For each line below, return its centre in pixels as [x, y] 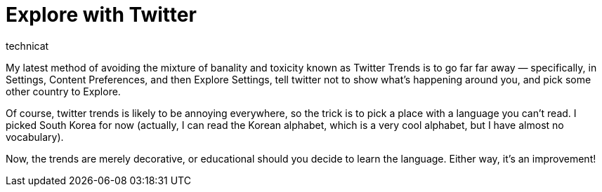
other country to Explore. [63, 91]
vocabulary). [35, 137]
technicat [27, 46]
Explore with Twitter [101, 15]
